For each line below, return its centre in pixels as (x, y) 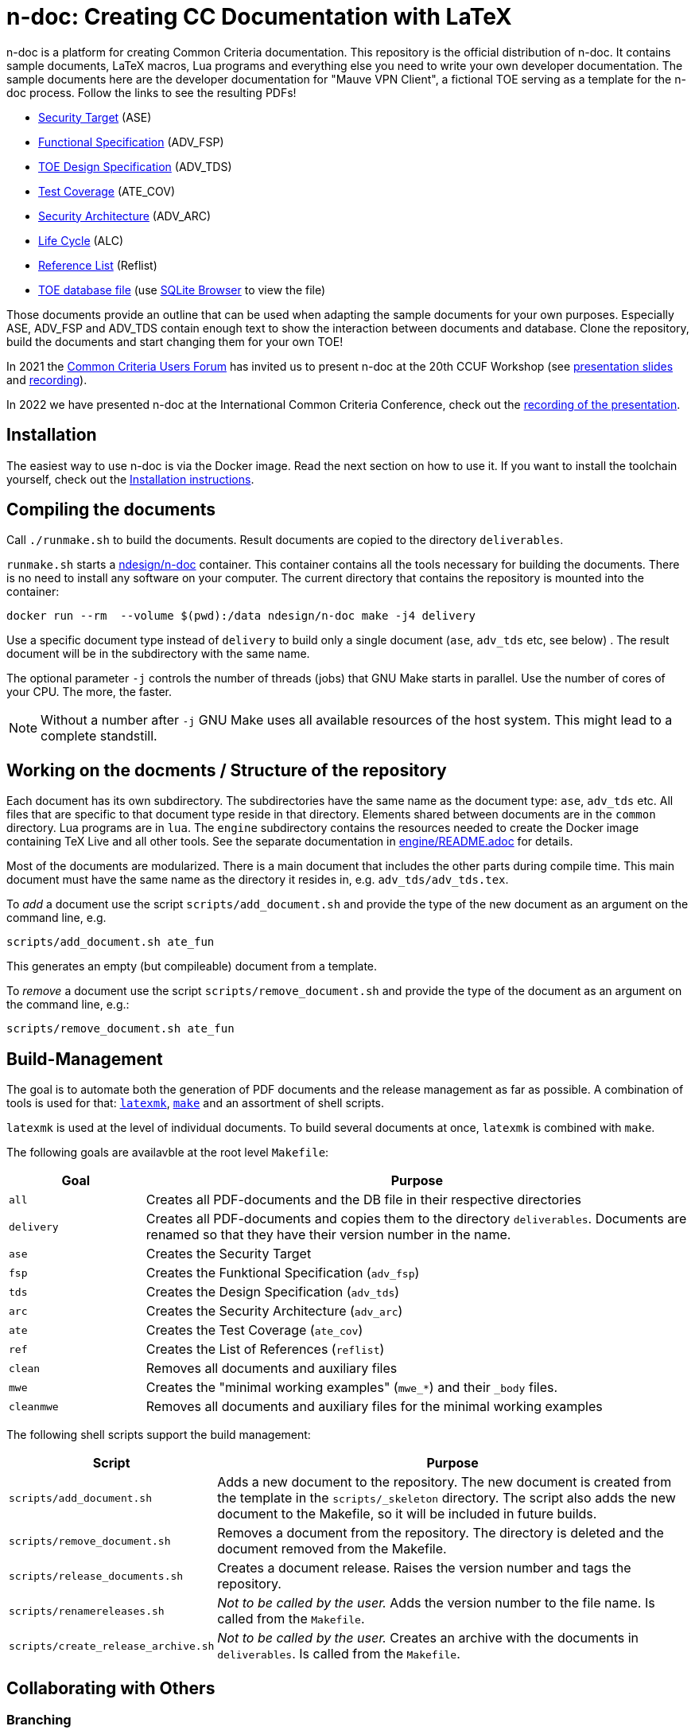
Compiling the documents (111, 510)
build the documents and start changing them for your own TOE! (175, 341)
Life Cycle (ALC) (81, 240)
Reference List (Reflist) (98, 265)
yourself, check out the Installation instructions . (130, 479)
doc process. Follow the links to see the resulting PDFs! (151, 92)
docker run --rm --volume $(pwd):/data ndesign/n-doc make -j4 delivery (241, 616)
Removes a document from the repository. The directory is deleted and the (441, 1533)
